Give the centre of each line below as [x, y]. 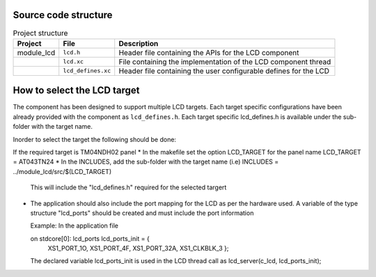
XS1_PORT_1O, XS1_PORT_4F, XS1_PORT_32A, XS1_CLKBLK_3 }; [138, 248]
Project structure [40, 33]
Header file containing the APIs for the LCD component [209, 52]
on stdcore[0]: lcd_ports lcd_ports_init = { [90, 238]
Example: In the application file [74, 225]
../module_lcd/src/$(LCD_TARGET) [62, 171]
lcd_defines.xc [87, 71]
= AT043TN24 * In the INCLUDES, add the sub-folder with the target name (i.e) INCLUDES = [146, 162]
